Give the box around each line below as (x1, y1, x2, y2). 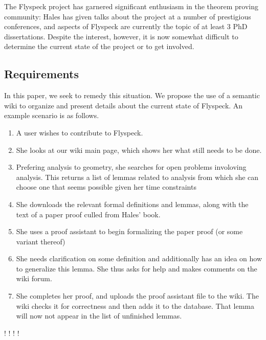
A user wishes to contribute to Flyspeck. (16, 127, 143, 138)
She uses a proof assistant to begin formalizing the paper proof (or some (16, 226, 243, 237)
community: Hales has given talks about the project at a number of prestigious (4, 11, 251, 21)
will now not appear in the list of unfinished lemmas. (16, 310, 182, 321)
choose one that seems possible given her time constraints (16, 182, 196, 192)
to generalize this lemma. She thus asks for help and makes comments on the (16, 263, 257, 274)
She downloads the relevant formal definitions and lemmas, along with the (16, 198, 249, 209)
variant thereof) (16, 236, 65, 246)
